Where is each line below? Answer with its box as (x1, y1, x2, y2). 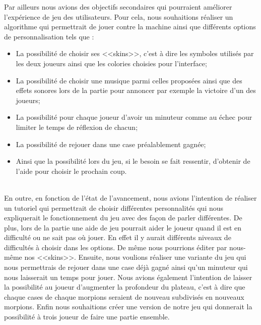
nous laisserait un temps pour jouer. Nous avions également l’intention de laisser (4, 271, 252, 282)
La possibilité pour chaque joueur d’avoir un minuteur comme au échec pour (16, 112, 252, 122)
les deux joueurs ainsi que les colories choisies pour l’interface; (16, 58, 207, 68)
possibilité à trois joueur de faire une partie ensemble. (4, 311, 170, 322)
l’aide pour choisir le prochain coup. (16, 165, 127, 176)
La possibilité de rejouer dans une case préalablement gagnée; (16, 138, 206, 149)
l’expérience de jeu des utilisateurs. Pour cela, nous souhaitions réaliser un (4, 11, 233, 22)
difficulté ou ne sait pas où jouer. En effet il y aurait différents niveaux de (4, 232, 231, 243)
